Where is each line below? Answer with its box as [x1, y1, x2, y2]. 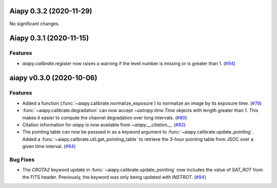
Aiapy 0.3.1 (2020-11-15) [9, 34, 89, 43]
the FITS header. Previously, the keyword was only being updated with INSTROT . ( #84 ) [22, 174, 206, 180]
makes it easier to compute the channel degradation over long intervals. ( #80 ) [22, 115, 187, 121]
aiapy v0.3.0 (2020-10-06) [9, 73, 97, 82]
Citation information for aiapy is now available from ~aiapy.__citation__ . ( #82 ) [22, 122, 186, 128]
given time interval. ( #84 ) [22, 143, 76, 149]
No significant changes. [9, 21, 60, 27]
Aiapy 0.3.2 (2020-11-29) [9, 7, 92, 15]
